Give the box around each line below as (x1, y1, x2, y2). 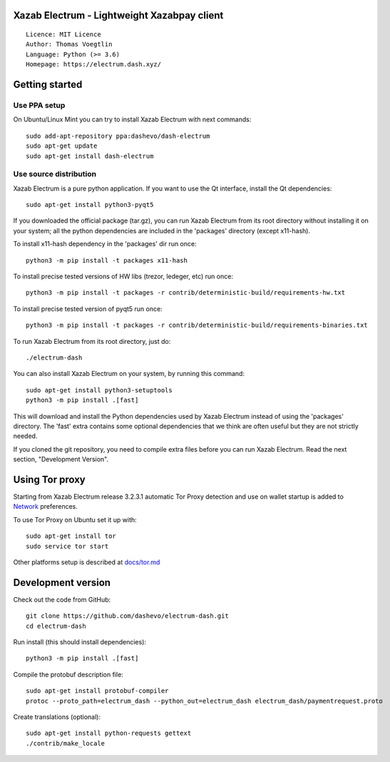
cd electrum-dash (26, 621, 86, 630)
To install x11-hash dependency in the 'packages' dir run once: (13, 240, 197, 248)
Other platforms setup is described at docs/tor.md (13, 557, 160, 567)
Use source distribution (13, 169, 96, 179)
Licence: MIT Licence (26, 31, 101, 39)
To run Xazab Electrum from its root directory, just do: (13, 337, 171, 345)
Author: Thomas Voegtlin (26, 40, 113, 49)
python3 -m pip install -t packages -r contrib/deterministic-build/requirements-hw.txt (26, 289, 346, 297)
